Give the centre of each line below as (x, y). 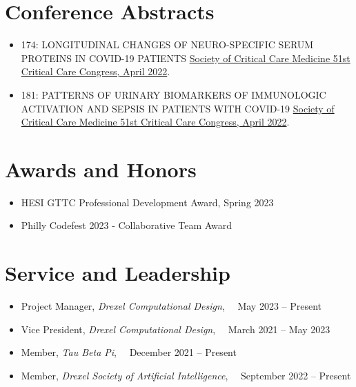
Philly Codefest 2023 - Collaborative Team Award (127, 225)
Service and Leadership (118, 273)
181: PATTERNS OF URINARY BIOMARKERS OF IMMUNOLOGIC (174, 94)
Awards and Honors (101, 169)
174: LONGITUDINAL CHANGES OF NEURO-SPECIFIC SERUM (167, 44)
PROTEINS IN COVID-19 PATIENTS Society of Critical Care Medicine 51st (186, 58)
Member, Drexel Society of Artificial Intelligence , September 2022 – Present (186, 375)
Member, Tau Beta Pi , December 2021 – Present (129, 352)
